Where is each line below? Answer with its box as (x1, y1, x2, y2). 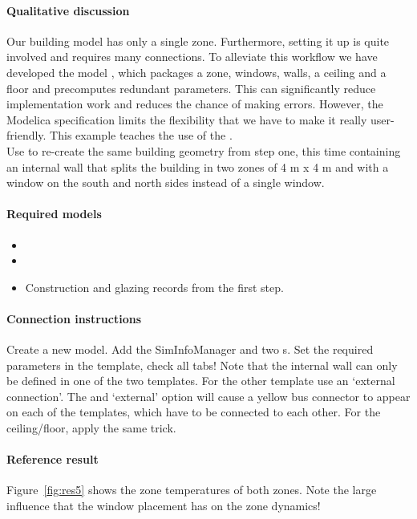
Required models (6, 205, 102, 222)
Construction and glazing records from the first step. (25, 278, 284, 295)
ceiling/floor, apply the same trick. (6, 420, 176, 436)
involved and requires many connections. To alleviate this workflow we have (6, 48, 378, 65)
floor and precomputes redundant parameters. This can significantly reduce (6, 79, 376, 96)
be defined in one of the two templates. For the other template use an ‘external (6, 372, 395, 389)
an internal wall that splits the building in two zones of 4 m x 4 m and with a (6, 158, 389, 175)
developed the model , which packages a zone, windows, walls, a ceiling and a (6, 63, 387, 80)
